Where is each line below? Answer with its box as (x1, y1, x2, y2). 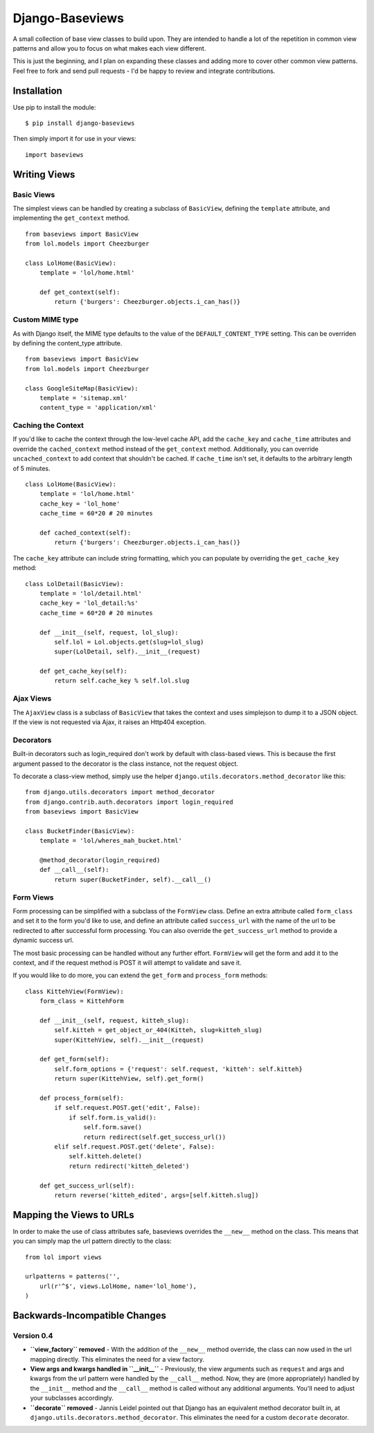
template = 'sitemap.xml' (39, 394, 128, 402)
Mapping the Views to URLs (12, 1209, 134, 1221)
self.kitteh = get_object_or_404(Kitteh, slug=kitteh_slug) (54, 1027, 262, 1034)
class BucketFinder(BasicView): (25, 827, 135, 835)
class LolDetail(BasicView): (25, 580, 124, 587)
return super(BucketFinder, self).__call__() (54, 875, 211, 884)
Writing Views (12, 169, 75, 180)
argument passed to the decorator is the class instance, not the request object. (12, 760, 239, 768)
